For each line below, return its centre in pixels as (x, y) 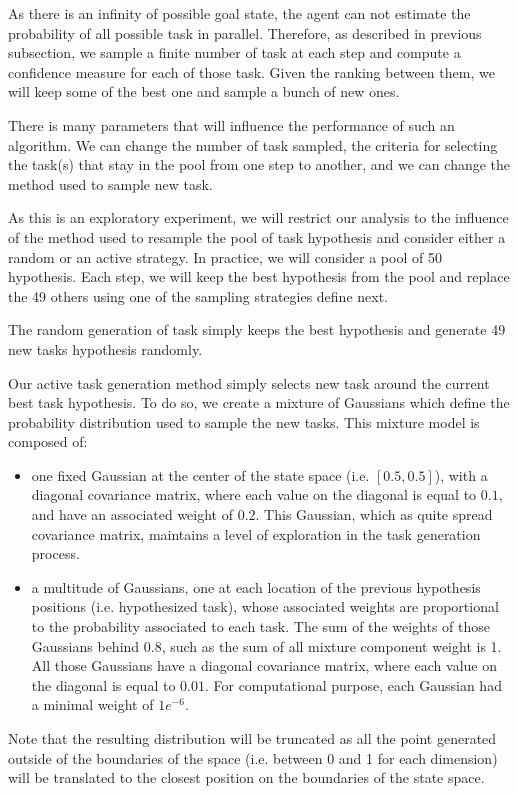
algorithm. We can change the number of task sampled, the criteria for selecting (253, 144)
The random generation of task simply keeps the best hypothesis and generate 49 (257, 329)
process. (55, 553)
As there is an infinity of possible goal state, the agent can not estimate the (239, 13)
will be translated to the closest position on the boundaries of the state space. (246, 777)
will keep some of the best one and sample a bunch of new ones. (204, 91)
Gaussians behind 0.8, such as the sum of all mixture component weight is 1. (266, 645)
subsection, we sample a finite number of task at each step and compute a (234, 52)
